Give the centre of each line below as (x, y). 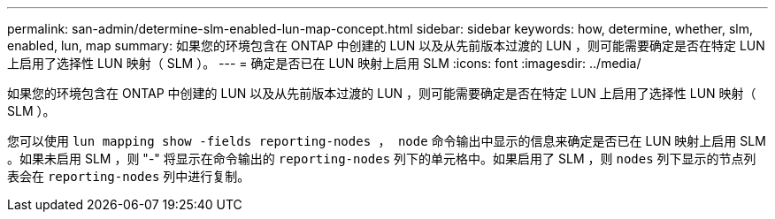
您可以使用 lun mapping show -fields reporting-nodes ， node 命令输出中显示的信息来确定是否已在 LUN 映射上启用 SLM (387, 141)
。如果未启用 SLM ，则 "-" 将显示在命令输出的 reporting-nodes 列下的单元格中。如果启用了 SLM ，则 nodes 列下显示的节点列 (382, 159)
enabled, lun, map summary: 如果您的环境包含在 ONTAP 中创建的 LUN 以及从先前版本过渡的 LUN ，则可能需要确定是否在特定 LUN (386, 45)
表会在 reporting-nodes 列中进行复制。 (129, 176)
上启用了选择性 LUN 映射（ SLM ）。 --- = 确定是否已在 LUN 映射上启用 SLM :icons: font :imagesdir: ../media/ (324, 63)
